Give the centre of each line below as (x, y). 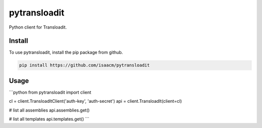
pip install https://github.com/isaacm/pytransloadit (84, 65)
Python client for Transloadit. (38, 27)
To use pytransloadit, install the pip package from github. (66, 52)
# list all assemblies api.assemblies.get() (49, 110)
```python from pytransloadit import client (50, 92)
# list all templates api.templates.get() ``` (49, 119)
